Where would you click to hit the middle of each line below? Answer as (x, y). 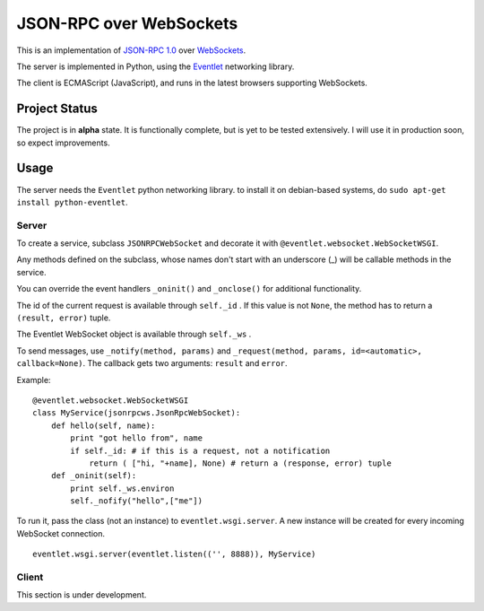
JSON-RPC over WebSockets (127, 23)
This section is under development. (82, 595)
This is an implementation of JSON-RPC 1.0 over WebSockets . (131, 50)
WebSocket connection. (61, 533)
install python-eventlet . (72, 202)
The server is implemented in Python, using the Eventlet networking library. (156, 66)
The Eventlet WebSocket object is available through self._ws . (134, 334)
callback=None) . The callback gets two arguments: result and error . (152, 363)
